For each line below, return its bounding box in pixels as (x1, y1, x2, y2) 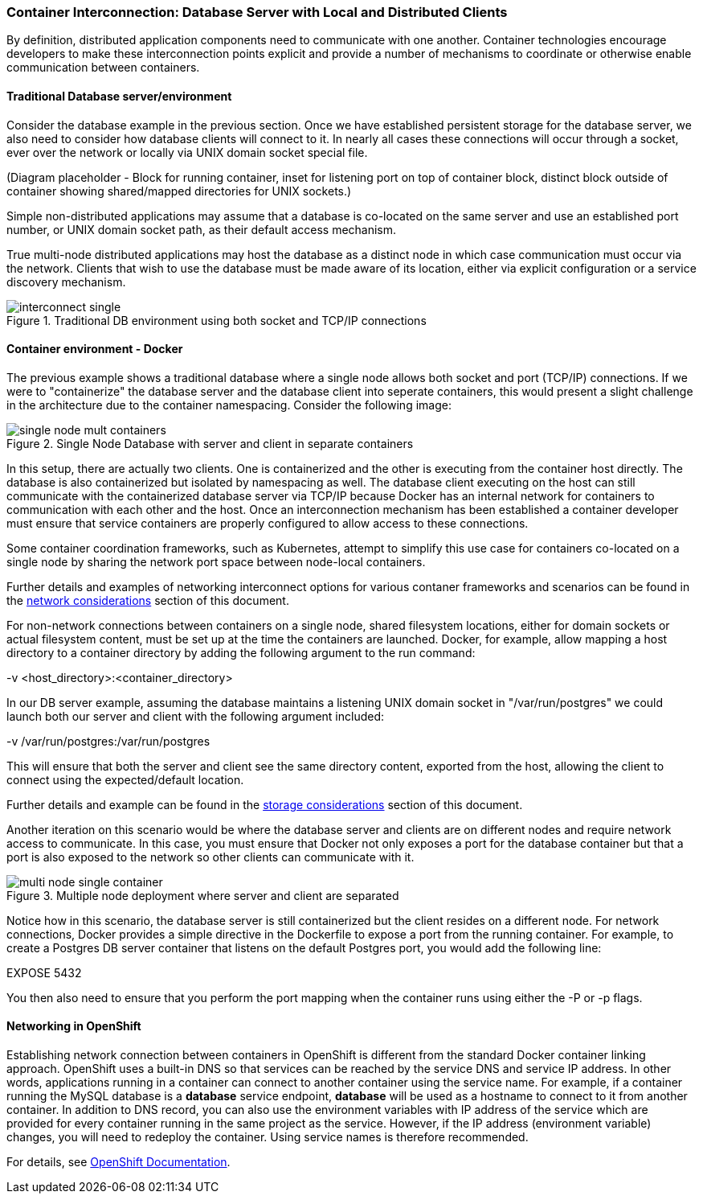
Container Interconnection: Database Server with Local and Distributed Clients (6, 4, 508, 20)
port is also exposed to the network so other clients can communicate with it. (6, 849, 415, 864)
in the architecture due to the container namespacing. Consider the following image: (6, 397, 452, 412)
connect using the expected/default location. (6, 772, 244, 787)
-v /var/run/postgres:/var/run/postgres (6, 734, 210, 748)
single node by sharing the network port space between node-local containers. (6, 554, 426, 569)
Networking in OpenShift (6, 1019, 141, 1034)
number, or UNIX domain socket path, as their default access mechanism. (6, 222, 397, 236)
